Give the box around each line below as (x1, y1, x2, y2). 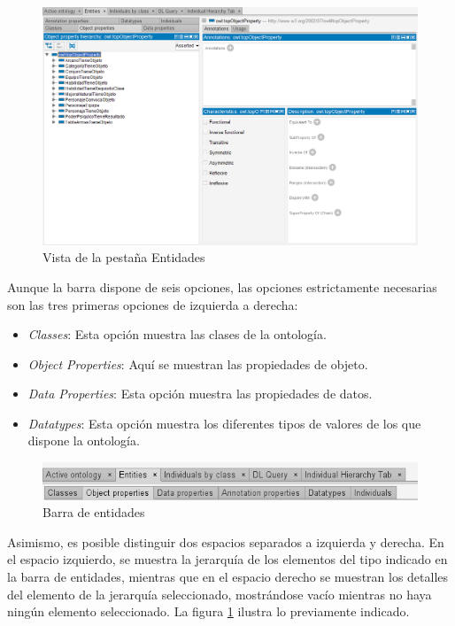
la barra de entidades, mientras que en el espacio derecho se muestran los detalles (7, 567, 449, 585)
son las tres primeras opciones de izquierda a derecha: (7, 295, 298, 313)
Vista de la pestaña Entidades (42, 248, 205, 267)
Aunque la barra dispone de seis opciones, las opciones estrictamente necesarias (7, 277, 437, 296)
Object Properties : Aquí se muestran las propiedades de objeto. (27, 354, 368, 373)
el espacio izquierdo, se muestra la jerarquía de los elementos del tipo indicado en (7, 550, 448, 568)
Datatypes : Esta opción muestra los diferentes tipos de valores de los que (27, 413, 421, 432)
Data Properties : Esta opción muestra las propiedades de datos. (27, 384, 373, 403)
